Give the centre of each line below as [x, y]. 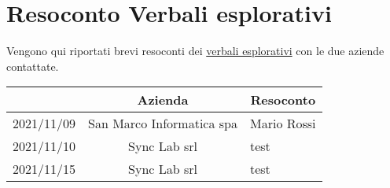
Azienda [163, 100]
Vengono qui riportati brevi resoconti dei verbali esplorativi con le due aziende [195, 51]
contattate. [33, 66]
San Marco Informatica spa [163, 123]
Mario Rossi [283, 123]
